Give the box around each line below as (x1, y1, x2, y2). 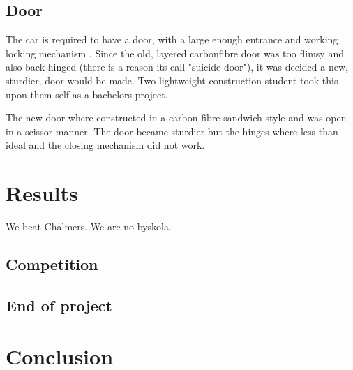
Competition (6, 253, 98, 275)
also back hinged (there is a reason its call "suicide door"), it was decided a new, (6, 59, 348, 74)
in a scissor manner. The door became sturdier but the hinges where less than (6, 124, 338, 138)
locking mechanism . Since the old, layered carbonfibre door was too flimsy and (6, 45, 344, 60)
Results (6, 179, 78, 207)
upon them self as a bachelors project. (6, 87, 168, 101)
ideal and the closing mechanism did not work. (6, 138, 205, 152)
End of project (6, 294, 112, 316)
